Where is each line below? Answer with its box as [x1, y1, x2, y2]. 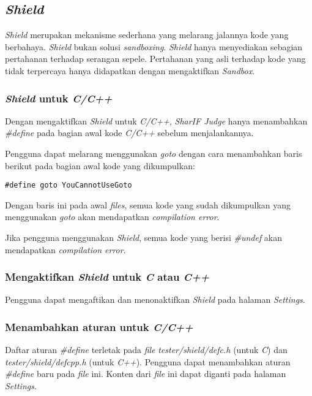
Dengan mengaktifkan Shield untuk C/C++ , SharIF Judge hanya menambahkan [5, 114, 308, 127]
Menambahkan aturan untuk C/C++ [5, 319, 193, 334]
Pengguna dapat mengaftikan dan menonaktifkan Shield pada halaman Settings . [5, 293, 305, 306]
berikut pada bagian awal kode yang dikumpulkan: [5, 159, 195, 172]
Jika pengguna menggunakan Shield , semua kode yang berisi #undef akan [5, 231, 283, 244]
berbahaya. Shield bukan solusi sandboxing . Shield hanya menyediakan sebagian [5, 40, 303, 53]
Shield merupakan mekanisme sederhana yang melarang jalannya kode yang [5, 28, 289, 41]
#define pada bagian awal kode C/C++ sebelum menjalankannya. [5, 126, 254, 139]
